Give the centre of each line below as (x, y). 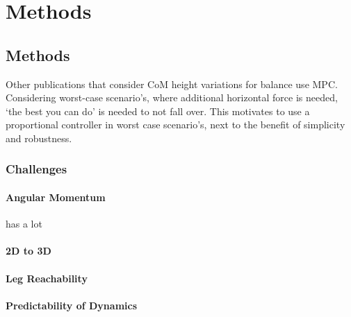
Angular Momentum (56, 197)
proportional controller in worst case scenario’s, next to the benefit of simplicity (175, 125)
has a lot (24, 224)
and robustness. (39, 138)
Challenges (36, 169)
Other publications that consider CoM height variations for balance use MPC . (172, 84)
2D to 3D (28, 251)
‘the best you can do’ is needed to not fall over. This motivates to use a (158, 111)
